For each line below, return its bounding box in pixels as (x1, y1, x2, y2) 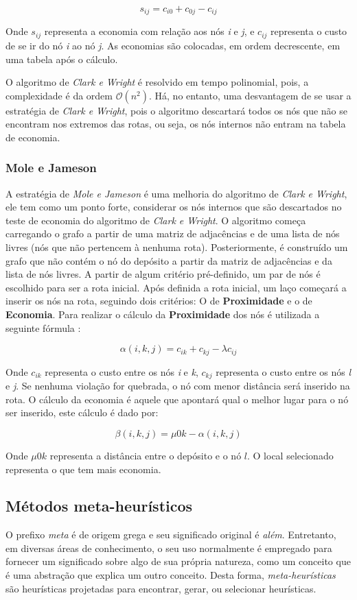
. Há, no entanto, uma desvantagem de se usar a (149, 88, 352, 102)
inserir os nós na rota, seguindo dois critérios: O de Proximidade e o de (5, 293, 312, 308)
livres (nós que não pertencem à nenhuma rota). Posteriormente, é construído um (5, 240, 348, 254)
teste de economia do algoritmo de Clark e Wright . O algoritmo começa (5, 213, 306, 227)
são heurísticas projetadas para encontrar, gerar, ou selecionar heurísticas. (5, 581, 316, 595)
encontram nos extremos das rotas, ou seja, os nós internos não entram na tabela (5, 117, 346, 131)
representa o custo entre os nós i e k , (45, 364, 198, 379)
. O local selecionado (246, 448, 334, 462)
